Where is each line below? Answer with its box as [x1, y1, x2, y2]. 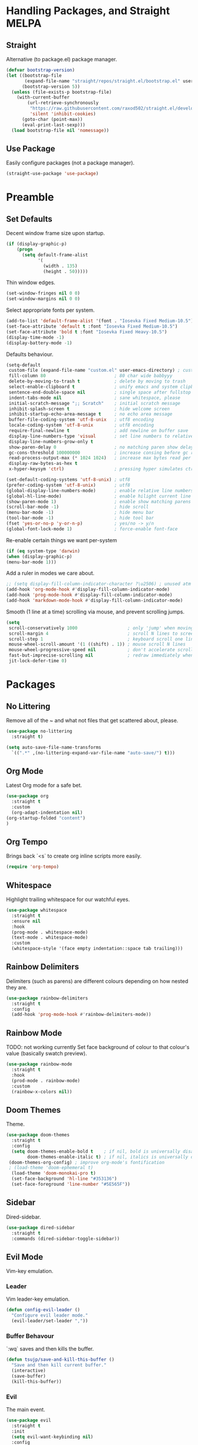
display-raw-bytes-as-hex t [8, 461, 78, 467]
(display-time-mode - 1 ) [6, 334, 65, 340]
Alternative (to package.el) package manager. [6, 56, 117, 62]
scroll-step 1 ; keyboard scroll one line [8, 636, 196, 642]
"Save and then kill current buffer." [11, 1362, 107, 1368]
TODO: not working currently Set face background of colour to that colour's [6, 1044, 190, 1051]
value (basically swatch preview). [6, 1050, 87, 1057]
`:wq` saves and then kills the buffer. [6, 1345, 94, 1352]
